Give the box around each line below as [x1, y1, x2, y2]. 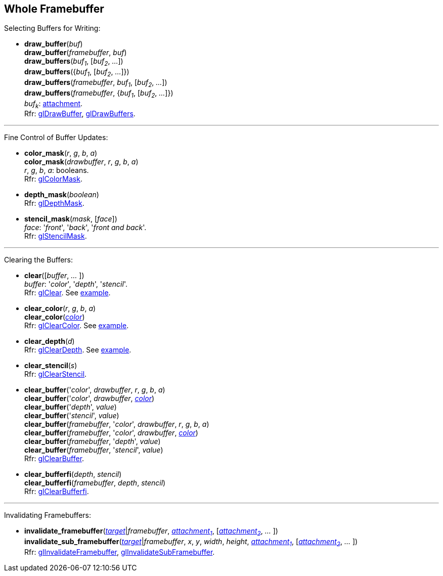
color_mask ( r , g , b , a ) [24, 149, 98, 158]
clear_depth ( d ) [24, 337, 75, 346]
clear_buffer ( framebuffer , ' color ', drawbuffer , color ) [24, 428, 198, 437]
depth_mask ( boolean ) [24, 190, 99, 199]
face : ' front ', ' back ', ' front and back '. [24, 223, 147, 232]
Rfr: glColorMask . [24, 174, 82, 184]
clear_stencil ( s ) [24, 361, 77, 370]
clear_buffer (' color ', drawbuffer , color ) [24, 394, 155, 403]
